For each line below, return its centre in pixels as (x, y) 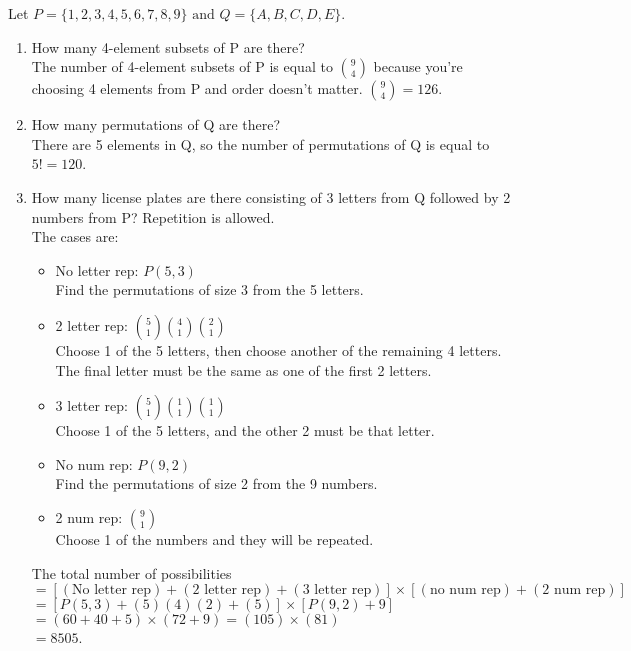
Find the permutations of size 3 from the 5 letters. (209, 289)
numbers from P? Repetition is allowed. (153, 216)
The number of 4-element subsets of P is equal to (182, 66)
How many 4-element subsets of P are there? (168, 46)
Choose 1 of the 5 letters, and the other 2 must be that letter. (245, 430)
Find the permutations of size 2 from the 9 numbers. (216, 483)
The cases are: (75, 236)
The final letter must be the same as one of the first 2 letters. (243, 369)
